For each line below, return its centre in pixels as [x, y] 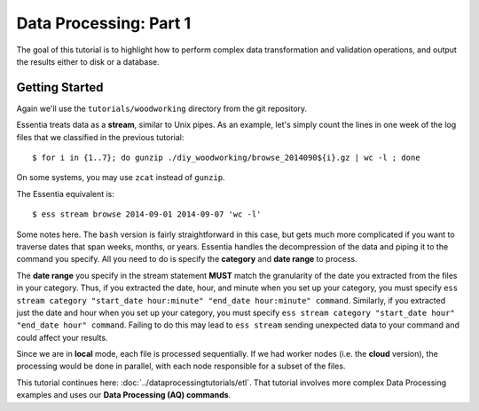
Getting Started [60, 87]
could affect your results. [62, 337]
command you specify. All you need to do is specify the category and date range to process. [187, 259]
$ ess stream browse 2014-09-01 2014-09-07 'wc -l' [147, 214]
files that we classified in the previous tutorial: [100, 137]
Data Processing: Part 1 [103, 23]
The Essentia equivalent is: [66, 194]
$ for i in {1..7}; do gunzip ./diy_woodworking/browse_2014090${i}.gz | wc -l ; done [226, 158]
